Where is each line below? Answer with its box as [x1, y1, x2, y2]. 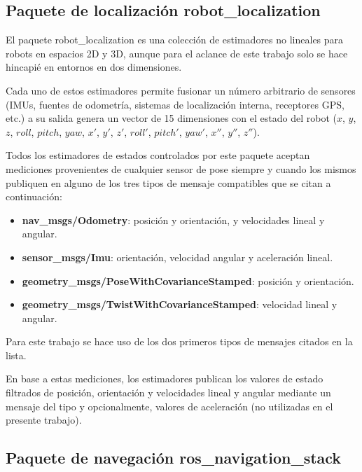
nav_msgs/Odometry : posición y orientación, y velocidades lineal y [22, 212, 325, 227]
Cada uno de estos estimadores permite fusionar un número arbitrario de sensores [6, 83, 356, 97]
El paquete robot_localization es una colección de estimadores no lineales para [6, 32, 344, 47]
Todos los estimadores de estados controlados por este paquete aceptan [6, 148, 310, 162]
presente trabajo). [6, 412, 82, 427]
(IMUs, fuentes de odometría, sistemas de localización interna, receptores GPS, [6, 97, 344, 111]
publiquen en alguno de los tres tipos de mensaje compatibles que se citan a [6, 175, 331, 190]
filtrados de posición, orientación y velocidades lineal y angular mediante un [6, 385, 331, 400]
